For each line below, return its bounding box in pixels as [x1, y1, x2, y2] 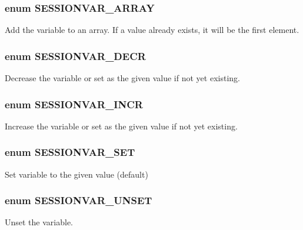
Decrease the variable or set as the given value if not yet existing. [5, 72, 240, 84]
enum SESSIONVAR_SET [5, 145, 135, 159]
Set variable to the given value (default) [5, 168, 148, 180]
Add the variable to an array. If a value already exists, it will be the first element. [5, 24, 299, 36]
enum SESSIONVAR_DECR [5, 48, 146, 63]
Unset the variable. [5, 216, 74, 228]
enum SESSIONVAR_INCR [5, 96, 143, 111]
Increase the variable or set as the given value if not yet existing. [5, 119, 238, 132]
